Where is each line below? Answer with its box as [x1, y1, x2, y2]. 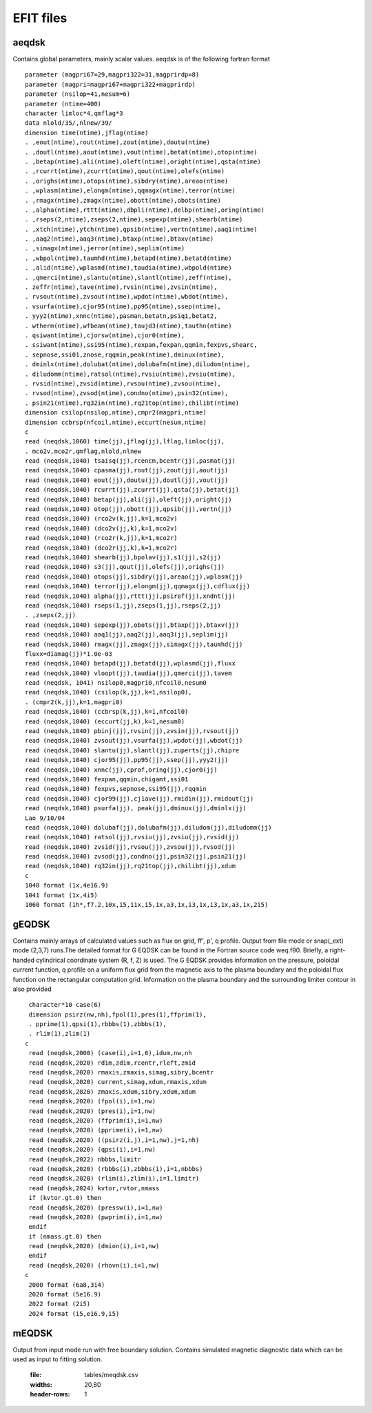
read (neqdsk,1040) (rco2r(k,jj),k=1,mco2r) [25, 534, 178, 542]
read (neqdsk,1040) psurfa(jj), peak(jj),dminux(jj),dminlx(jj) [25, 804, 247, 812]
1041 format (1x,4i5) [25, 891, 98, 899]
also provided [12, 985, 52, 993]
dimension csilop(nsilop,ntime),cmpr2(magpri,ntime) [25, 409, 207, 417]
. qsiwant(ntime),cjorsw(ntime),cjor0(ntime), [25, 332, 185, 339]
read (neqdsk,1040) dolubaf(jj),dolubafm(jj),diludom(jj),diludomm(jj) [25, 823, 272, 831]
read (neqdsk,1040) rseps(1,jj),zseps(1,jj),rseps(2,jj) [25, 601, 222, 610]
